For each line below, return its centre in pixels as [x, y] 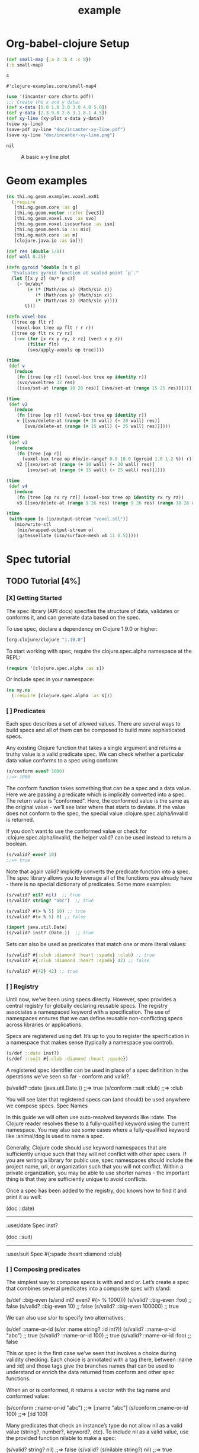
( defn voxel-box [26, 317]
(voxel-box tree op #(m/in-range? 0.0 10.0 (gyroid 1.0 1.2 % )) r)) [108, 459]
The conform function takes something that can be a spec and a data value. [99, 788]
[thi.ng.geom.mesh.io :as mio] [53, 229]
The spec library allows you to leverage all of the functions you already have [99, 877]
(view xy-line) [25, 124]
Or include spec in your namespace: [50, 679]
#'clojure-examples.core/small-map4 [51, 86]
